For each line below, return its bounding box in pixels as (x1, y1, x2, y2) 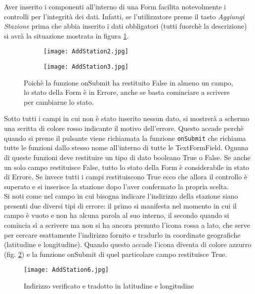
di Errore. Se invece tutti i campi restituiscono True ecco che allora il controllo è (4, 171, 248, 182)
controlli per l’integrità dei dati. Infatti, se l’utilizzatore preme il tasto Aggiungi (4, 11, 245, 21)
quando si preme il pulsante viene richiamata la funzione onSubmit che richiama (4, 132, 246, 143)
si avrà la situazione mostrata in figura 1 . (4, 30, 129, 41)
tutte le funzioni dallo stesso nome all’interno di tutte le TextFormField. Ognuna (4, 142, 249, 153)
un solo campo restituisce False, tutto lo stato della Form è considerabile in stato (4, 162, 250, 172)
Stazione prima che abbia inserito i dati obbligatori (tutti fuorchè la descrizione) (4, 21, 247, 31)
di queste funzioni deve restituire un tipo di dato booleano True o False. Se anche (4, 152, 251, 162)
